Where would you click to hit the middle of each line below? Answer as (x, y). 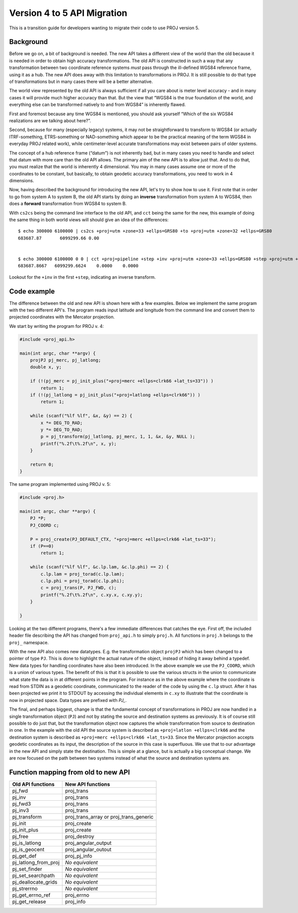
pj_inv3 (21, 810)
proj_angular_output (88, 843)
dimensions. (22, 181)
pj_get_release (29, 902)
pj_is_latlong (27, 843)
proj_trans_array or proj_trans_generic (109, 817)
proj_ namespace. (29, 642)
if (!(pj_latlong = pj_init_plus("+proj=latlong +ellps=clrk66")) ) (115, 395)
